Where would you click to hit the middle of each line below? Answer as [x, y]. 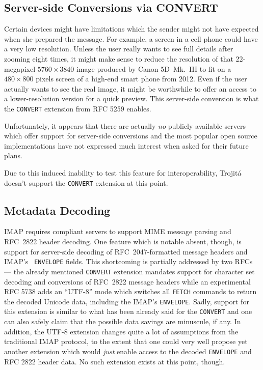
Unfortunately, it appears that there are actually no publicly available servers [125, 125]
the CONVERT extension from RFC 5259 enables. [78, 108]
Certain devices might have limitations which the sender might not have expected [131, 29]
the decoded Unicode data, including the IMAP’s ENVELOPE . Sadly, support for [127, 301]
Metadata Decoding [57, 210]
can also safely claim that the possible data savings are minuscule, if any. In [123, 321]
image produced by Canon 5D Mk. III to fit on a [154, 68]
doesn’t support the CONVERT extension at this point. [86, 182]
